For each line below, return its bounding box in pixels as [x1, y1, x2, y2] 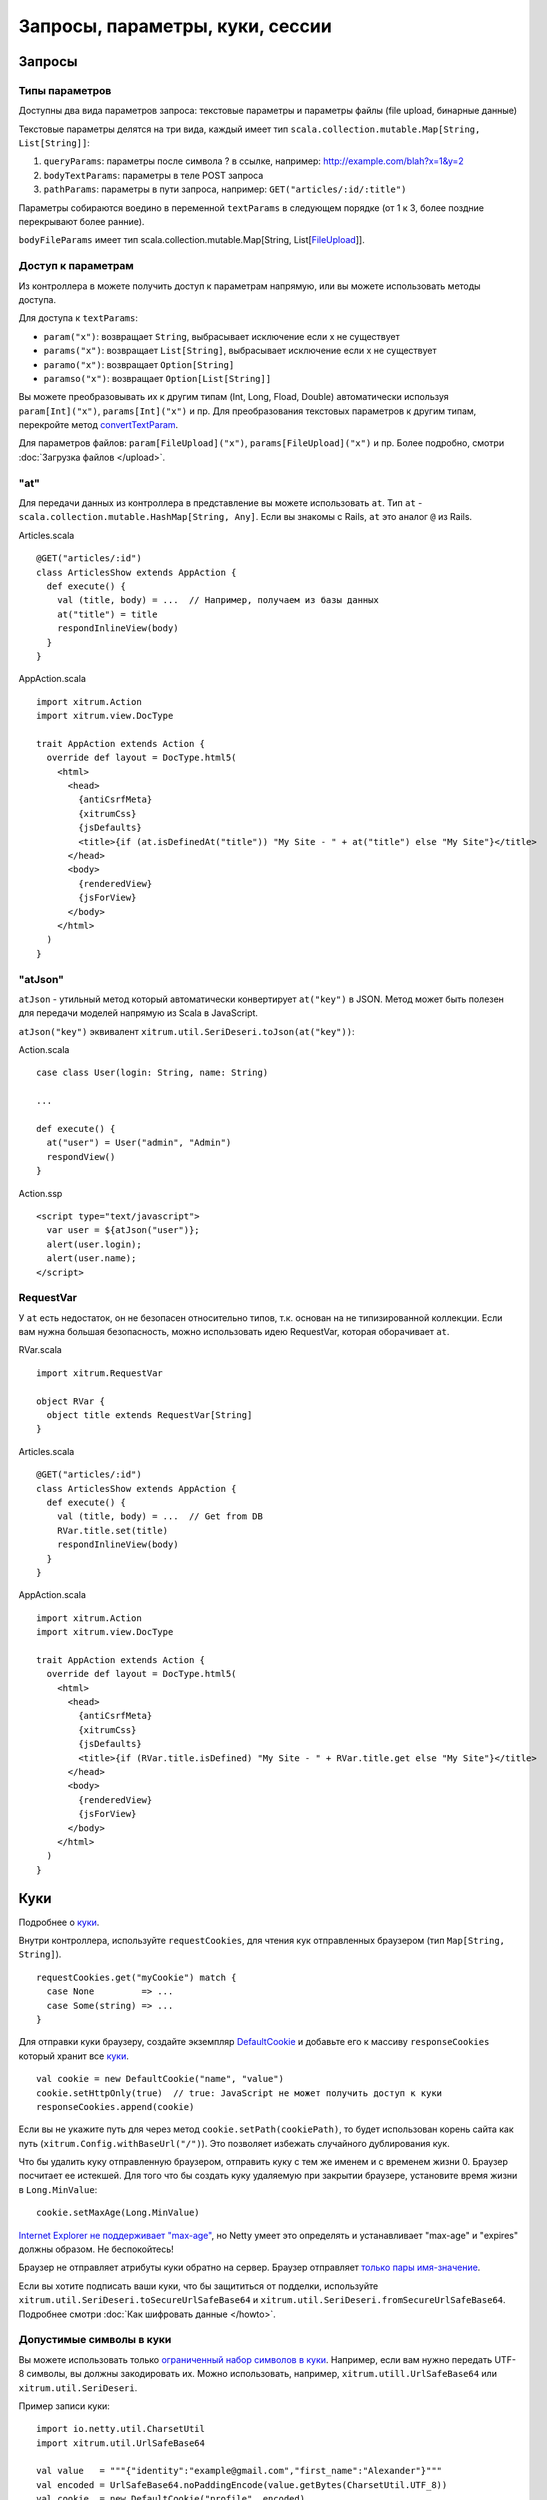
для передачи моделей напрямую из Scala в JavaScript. [18, 1007, 259, 1019]
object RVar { [36, 1395, 105, 1407]
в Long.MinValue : [18, 2183, 98, 2195]
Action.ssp [18, 1187, 63, 1199]
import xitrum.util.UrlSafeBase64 [36, 2437, 205, 2449]
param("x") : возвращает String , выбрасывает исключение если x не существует [43, 330, 400, 342]
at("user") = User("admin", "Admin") [46, 1137, 232, 1149]
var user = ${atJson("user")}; [46, 1225, 200, 1236]
